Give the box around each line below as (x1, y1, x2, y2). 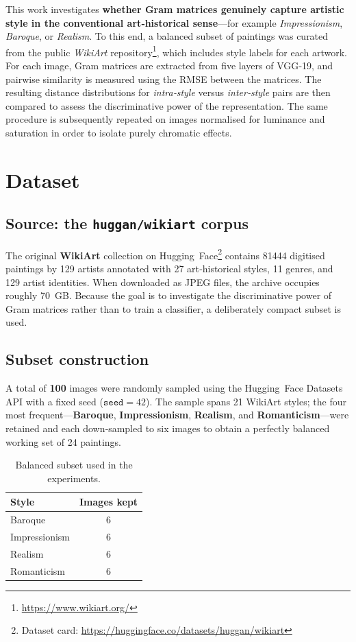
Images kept (79, 495, 138, 509)
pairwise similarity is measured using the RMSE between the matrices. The (5, 71, 322, 86)
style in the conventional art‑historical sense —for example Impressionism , (5, 15, 343, 29)
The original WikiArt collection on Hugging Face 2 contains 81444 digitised (5, 246, 325, 262)
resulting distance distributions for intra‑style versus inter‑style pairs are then (5, 85, 331, 99)
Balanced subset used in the (15, 457, 133, 472)
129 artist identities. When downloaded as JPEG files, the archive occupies (5, 274, 320, 289)
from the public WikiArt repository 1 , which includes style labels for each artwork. (5, 43, 348, 59)
